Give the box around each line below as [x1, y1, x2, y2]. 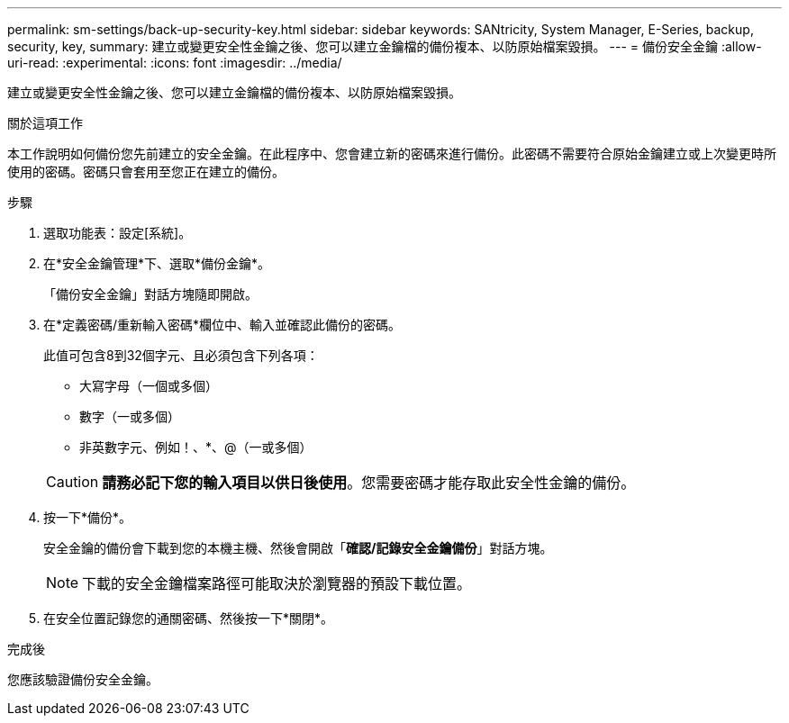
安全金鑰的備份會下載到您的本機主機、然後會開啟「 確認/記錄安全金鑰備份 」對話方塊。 [43, 540, 553, 556]
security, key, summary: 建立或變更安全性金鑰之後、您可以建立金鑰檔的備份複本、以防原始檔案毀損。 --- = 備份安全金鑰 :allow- [7, 39, 762, 54]
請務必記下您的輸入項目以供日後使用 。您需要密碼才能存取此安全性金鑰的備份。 [102, 474, 636, 492]
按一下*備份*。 [43, 510, 132, 525]
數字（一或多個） [79, 409, 180, 424]
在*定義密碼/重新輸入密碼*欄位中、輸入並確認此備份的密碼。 [43, 317, 402, 332]
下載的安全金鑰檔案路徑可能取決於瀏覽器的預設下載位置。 [82, 574, 472, 592]
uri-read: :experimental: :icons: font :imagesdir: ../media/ [7, 55, 342, 70]
